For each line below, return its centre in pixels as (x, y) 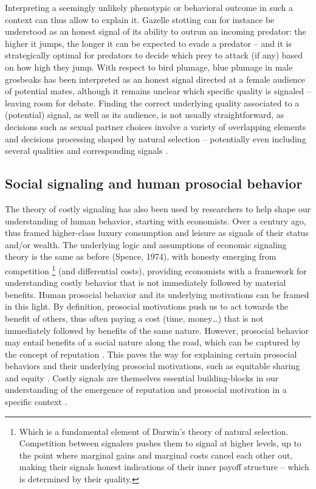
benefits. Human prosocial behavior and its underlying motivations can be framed (157, 294)
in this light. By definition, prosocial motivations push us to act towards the (147, 306)
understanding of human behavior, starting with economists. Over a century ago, (156, 220)
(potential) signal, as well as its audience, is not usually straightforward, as (145, 115)
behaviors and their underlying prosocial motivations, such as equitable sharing (153, 366)
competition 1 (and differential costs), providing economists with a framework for (156, 269)
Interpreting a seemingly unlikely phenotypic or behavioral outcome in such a (149, 7)
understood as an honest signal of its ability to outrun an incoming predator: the (156, 31)
